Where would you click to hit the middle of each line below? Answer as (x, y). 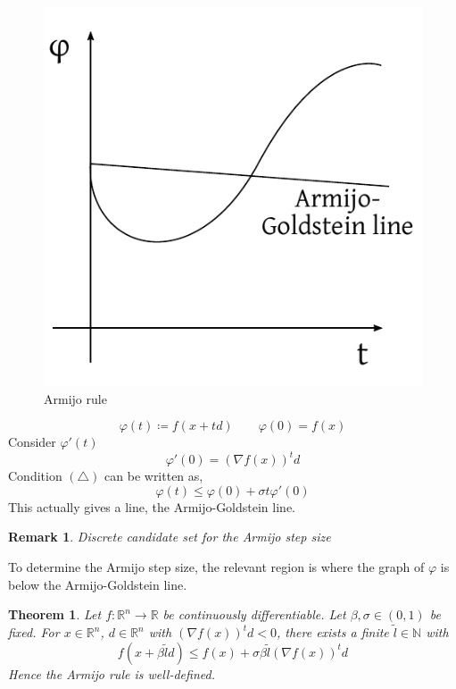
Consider (32, 442)
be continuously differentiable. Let (254, 614)
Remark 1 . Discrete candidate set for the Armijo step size (170, 537)
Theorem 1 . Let (55, 614)
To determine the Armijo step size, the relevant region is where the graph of (216, 567)
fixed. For (34, 632)
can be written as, (154, 476)
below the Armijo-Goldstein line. (98, 584)
